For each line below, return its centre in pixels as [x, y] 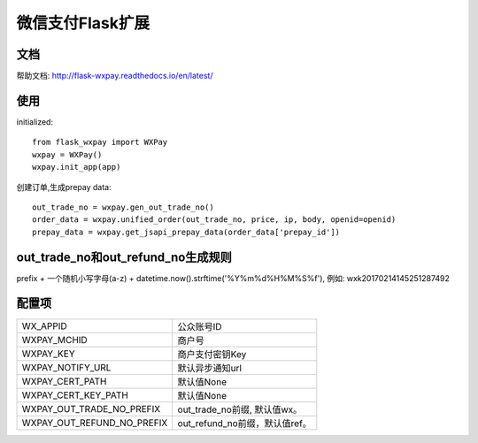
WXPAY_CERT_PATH [64, 381]
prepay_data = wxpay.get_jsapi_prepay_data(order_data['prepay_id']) [186, 232]
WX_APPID [45, 325]
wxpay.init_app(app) [77, 167]
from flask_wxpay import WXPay [100, 142]
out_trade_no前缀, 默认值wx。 [240, 409]
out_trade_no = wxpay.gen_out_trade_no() [123, 207]
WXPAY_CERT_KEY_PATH [75, 395]
